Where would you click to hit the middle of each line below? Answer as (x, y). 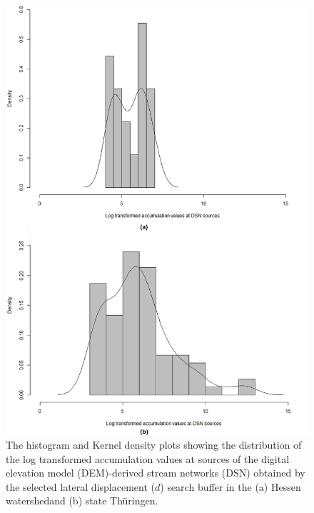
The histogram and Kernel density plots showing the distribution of (154, 445)
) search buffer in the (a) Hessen (231, 486)
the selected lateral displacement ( (80, 486)
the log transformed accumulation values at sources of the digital (148, 458)
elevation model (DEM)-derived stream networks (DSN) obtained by (156, 473)
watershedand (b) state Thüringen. (82, 500)
